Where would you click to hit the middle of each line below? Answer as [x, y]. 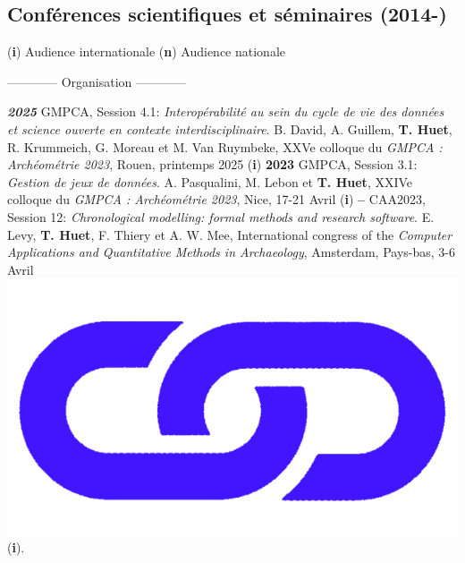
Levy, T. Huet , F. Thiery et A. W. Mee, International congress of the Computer [230, 234]
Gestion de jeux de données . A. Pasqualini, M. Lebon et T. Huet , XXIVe [210, 181]
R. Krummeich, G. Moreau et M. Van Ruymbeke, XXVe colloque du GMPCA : [225, 146]
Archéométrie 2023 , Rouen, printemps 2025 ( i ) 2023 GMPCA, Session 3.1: [212, 164]
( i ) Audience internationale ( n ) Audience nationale [146, 51]
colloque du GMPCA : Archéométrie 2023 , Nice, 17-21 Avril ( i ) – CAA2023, [216, 199]
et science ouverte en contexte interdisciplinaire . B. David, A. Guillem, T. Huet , [230, 128]
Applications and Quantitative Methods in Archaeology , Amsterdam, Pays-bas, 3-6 [232, 252]
